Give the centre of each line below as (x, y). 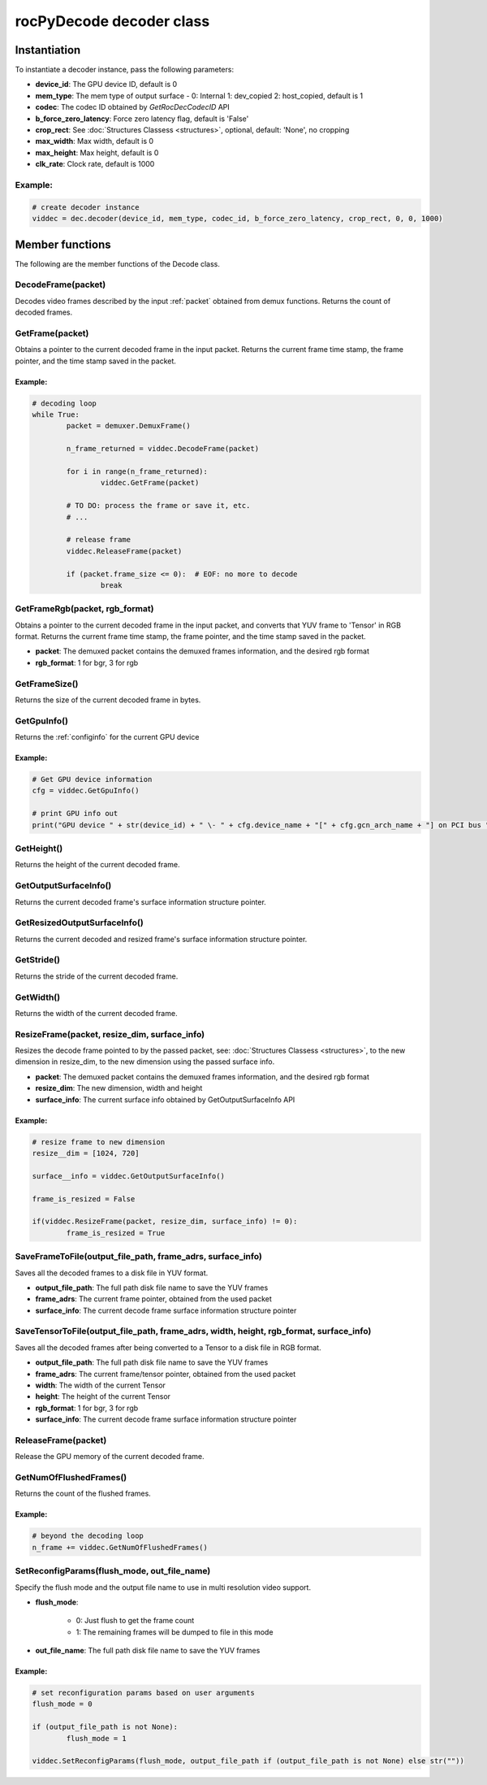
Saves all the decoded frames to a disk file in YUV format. (112, 1273)
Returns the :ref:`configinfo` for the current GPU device (107, 737)
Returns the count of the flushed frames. (83, 1494)
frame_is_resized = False (84, 1199)
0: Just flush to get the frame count (135, 1621)
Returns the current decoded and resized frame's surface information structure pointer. (161, 939)
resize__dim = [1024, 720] (86, 1153)
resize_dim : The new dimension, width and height (119, 1088)
